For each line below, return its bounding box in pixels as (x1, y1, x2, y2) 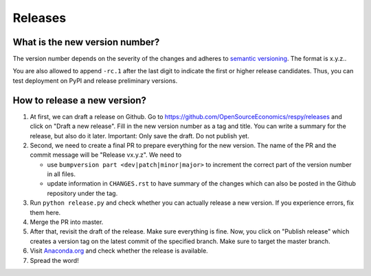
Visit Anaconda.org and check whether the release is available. (30, 247, 209, 255)
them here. (30, 208, 61, 216)
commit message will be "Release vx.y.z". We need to (30, 151, 182, 159)
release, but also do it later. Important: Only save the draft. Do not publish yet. (30, 131, 250, 140)
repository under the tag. (47, 189, 118, 197)
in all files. (47, 170, 76, 178)
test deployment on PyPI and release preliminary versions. (12, 76, 178, 85)
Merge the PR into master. (30, 218, 104, 226)
